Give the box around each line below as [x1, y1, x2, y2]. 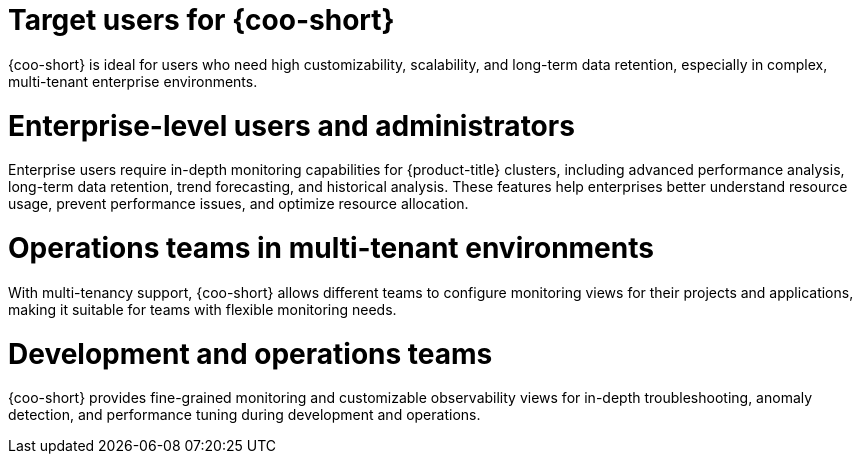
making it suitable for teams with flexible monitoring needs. [8, 300, 397, 318]
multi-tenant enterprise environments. [8, 72, 258, 90]
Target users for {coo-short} [8, 3, 395, 37]
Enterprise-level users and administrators [8, 108, 575, 143]
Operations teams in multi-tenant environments [8, 231, 654, 265]
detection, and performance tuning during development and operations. [8, 406, 481, 424]
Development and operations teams [8, 336, 493, 371]
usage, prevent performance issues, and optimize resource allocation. [8, 195, 469, 213]
